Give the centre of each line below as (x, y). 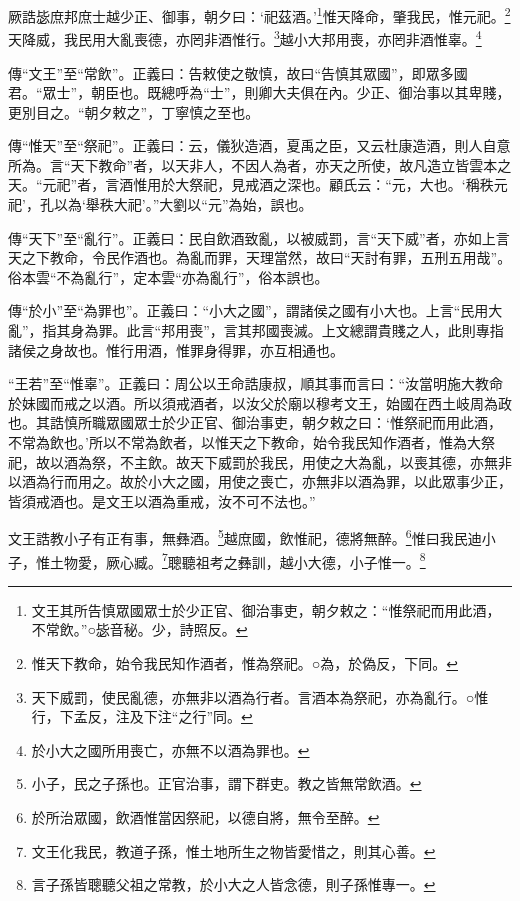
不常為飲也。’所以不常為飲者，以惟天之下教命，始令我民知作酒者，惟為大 (244, 442)
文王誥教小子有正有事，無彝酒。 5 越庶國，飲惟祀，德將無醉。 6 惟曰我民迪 (245, 537)
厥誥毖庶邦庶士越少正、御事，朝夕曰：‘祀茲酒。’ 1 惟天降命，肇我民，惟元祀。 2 (259, 14)
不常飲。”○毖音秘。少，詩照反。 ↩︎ (139, 629)
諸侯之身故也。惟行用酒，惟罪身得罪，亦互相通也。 (176, 349)
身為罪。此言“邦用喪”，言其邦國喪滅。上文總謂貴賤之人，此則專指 (287, 330)
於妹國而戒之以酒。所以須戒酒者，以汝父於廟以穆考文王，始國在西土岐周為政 (260, 402)
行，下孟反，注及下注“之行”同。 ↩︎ (142, 716)
